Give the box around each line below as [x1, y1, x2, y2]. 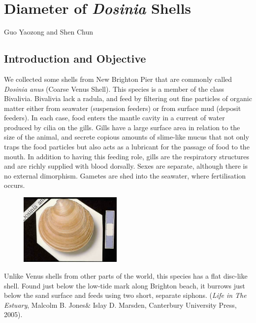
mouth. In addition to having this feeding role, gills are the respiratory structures [4, 151, 250, 161]
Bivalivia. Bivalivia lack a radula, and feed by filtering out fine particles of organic [4, 93, 252, 104]
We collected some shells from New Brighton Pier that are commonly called [4, 73, 232, 84]
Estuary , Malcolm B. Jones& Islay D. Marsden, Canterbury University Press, [4, 299, 237, 310]
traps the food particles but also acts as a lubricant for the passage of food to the [4, 142, 250, 152]
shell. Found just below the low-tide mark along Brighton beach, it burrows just [4, 280, 245, 290]
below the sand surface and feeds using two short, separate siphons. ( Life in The [4, 290, 247, 300]
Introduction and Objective [4, 51, 146, 66]
